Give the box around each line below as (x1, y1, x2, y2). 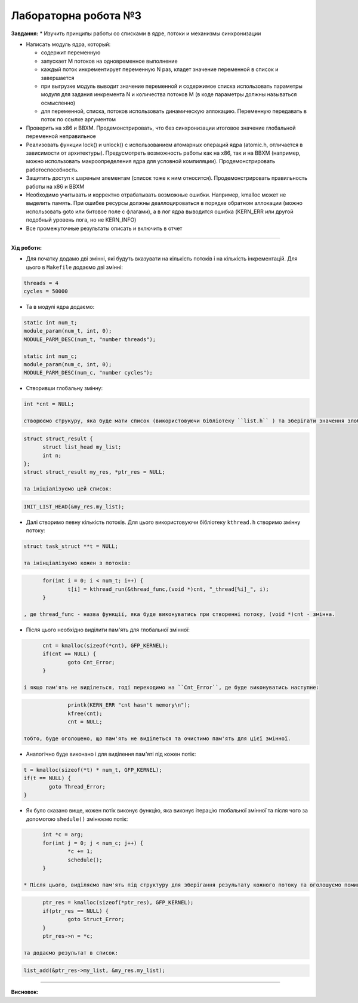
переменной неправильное (26, 133, 97, 140)
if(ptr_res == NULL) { (42, 907, 109, 914)
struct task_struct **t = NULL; (23, 543, 119, 550)
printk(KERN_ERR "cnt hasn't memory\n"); (67, 702, 191, 708)
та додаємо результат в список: (23, 949, 119, 956)
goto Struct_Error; (67, 916, 125, 923)
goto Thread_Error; (48, 783, 106, 790)
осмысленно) (41, 99, 76, 106)
